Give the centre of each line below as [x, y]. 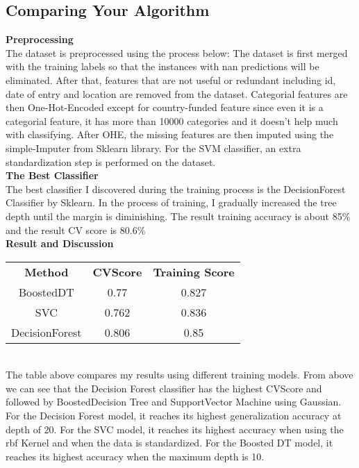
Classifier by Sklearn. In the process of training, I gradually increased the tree [171, 202]
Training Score [194, 271]
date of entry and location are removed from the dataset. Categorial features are [177, 93]
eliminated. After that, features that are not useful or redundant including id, [171, 80]
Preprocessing [40, 39]
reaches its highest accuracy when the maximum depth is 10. [135, 456]
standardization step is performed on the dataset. [111, 161]
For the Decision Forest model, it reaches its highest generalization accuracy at [174, 416]
